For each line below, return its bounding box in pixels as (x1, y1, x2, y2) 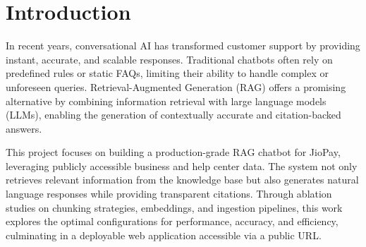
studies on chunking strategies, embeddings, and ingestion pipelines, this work (6, 200, 343, 215)
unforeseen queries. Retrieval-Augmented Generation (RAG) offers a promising (6, 79, 346, 94)
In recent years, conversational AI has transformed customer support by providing (6, 38, 360, 53)
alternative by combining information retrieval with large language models (6, 93, 327, 108)
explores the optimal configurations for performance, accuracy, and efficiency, (6, 214, 338, 229)
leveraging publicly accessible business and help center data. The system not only (6, 158, 358, 173)
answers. (6, 121, 42, 135)
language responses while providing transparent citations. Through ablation (6, 186, 332, 201)
